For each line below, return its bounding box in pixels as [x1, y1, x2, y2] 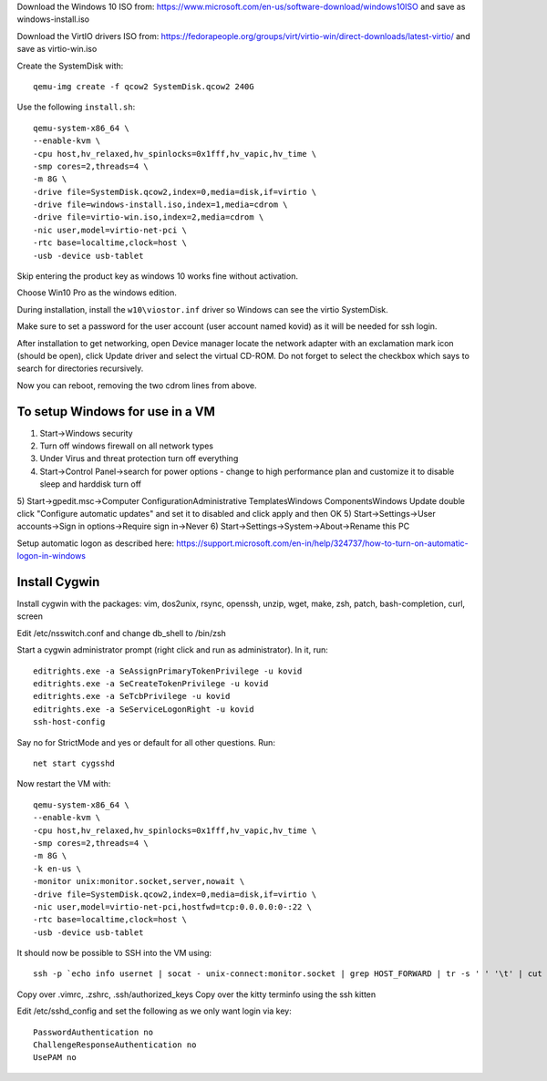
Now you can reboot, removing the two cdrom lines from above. [16, 379, 257, 391]
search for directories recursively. [16, 363, 144, 374]
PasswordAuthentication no [33, 1026, 154, 1037]
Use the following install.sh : [16, 101, 136, 113]
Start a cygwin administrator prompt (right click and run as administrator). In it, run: [16, 644, 328, 655]
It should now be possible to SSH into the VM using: [16, 948, 212, 959]
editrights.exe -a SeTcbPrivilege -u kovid [33, 691, 231, 702]
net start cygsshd [33, 758, 116, 768]
